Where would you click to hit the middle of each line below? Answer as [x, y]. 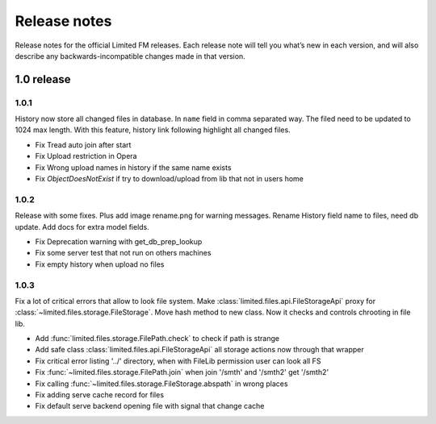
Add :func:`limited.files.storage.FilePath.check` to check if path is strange [157, 339]
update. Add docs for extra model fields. [82, 227]
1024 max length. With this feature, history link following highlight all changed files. [153, 130]
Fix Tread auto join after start [83, 144]
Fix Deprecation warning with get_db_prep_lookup [119, 241]
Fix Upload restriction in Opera [86, 156]
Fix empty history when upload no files [100, 264]
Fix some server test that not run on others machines [123, 253]
